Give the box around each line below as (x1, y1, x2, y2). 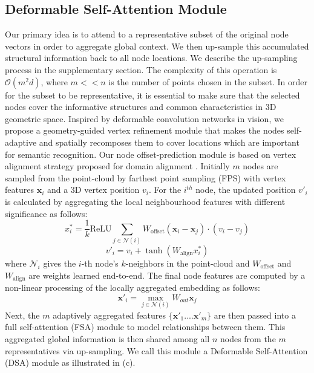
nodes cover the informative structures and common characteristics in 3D (5, 100, 276, 113)
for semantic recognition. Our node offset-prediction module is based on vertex (5, 148, 296, 160)
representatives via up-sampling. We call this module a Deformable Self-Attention (5, 344, 308, 357)
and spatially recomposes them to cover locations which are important (39, 135, 299, 148)
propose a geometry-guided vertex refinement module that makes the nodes (5, 124, 284, 137)
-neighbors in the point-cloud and (125, 256, 250, 269)
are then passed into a (214, 308, 296, 321)
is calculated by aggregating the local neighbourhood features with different (5, 195, 286, 207)
